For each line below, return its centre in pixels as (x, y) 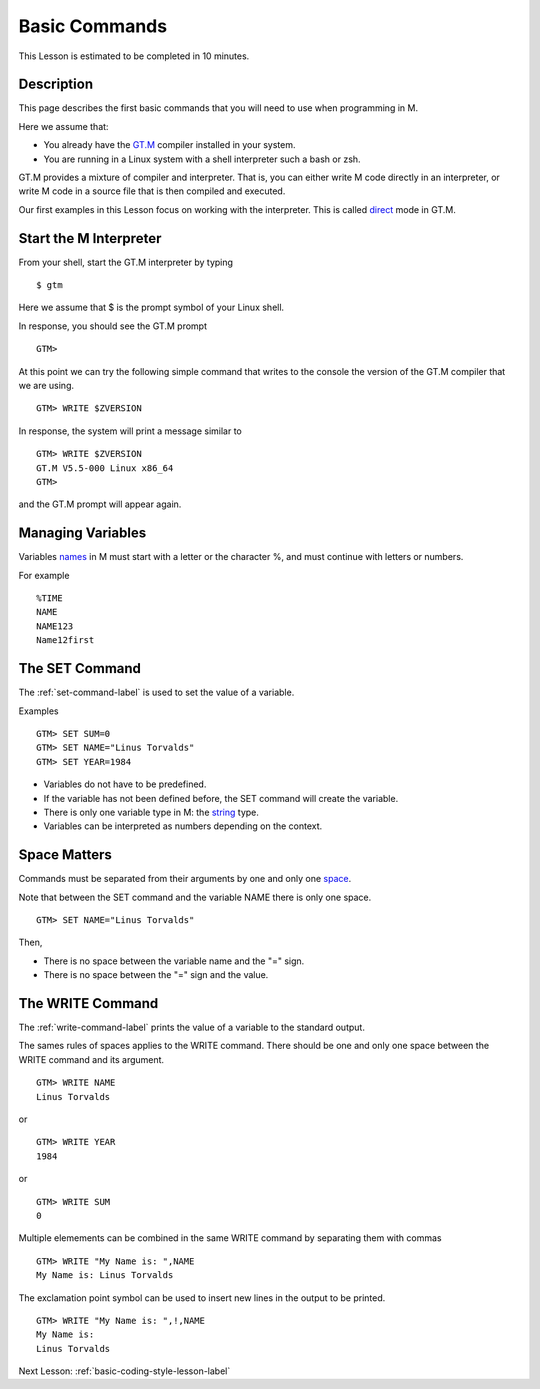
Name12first (65, 640)
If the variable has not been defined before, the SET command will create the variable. (221, 798)
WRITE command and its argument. (91, 1059)
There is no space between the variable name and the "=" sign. (174, 961)
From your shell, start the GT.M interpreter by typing (126, 262)
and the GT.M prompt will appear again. (100, 504)
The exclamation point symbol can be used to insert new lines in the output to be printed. (202, 1297)
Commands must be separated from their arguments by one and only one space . (185, 879)
